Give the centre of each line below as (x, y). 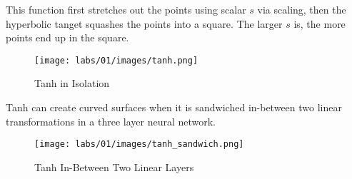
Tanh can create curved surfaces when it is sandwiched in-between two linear (174, 107)
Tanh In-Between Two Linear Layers (114, 167)
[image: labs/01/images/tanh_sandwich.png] (139, 144)
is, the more (320, 23)
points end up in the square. (67, 37)
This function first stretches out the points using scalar (126, 9)
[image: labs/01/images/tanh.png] (116, 60)
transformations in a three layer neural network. (111, 121)
